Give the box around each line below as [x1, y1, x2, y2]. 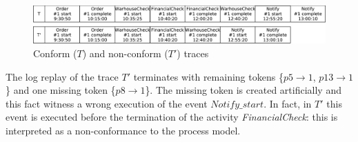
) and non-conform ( [82, 46, 168, 61]
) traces [177, 46, 209, 61]
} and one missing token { [6, 83, 116, 97]
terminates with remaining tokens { [133, 69, 284, 83]
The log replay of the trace [6, 69, 119, 83]
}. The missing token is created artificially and [145, 83, 341, 97]
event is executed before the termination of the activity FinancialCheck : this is [6, 110, 338, 124]
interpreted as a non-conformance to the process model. [6, 123, 241, 138]
